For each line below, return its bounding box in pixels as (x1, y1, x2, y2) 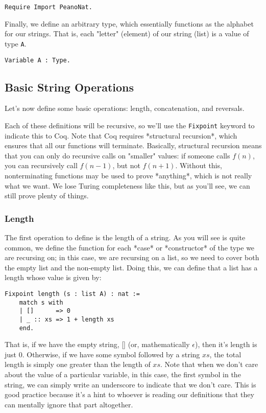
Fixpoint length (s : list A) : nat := (5, 290, 140, 297)
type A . (5, 38, 27, 49)
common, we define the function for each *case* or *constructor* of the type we (5, 242, 255, 253)
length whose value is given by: (5, 272, 102, 283)
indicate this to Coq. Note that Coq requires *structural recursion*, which (5, 130, 237, 141)
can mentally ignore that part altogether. (5, 399, 133, 409)
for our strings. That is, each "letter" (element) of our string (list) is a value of (5, 28, 249, 39)
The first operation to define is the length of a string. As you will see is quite (5, 232, 246, 242)
